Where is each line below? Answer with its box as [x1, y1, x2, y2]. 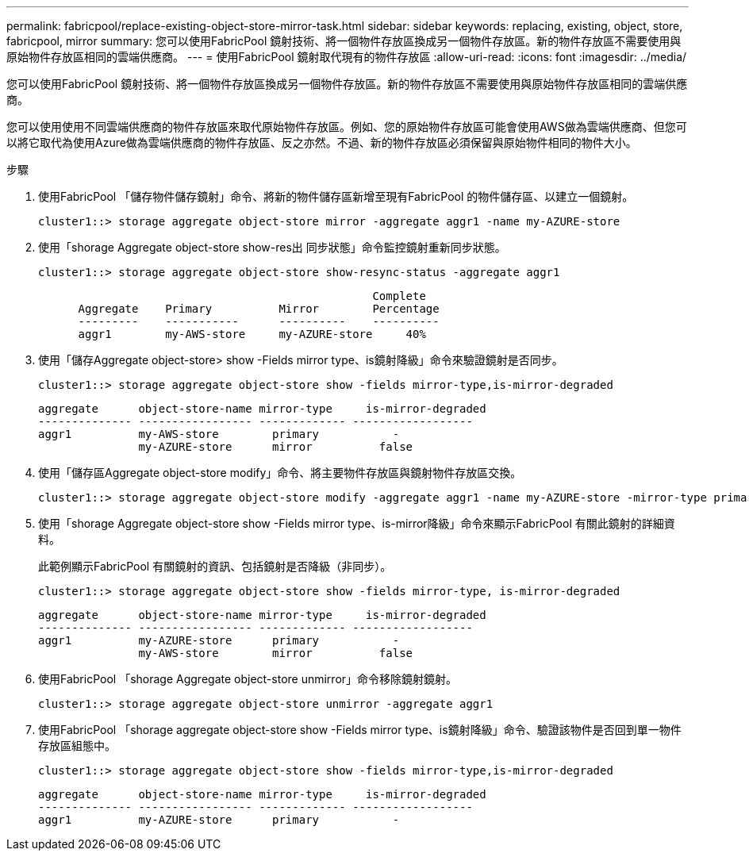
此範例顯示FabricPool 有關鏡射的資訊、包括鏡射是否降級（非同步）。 [38, 559, 392, 573]
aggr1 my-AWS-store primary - [38, 428, 400, 440]
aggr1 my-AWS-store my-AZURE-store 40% [78, 328, 426, 340]
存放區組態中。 [38, 739, 116, 752]
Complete [372, 290, 426, 302]
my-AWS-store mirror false [138, 647, 413, 659]
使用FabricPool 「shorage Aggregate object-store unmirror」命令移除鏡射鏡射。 [38, 672, 458, 686]
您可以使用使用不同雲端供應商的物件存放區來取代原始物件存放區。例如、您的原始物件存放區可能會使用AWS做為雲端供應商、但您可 [6, 120, 687, 133]
